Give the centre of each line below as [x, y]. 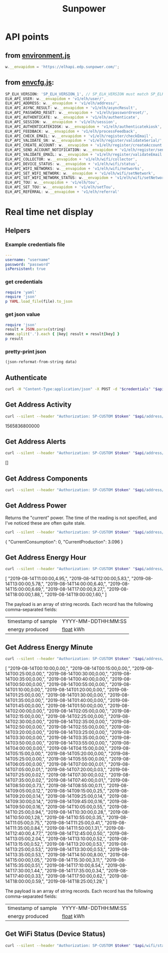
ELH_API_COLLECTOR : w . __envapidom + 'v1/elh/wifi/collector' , [71, 159]
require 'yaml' [21, 292]
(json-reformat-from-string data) [41, 362]
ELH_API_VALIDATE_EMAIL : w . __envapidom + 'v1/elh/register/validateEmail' [85, 155]
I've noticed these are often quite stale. [45, 523]
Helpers [18, 230]
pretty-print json [26, 351]
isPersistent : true [25, 269]
